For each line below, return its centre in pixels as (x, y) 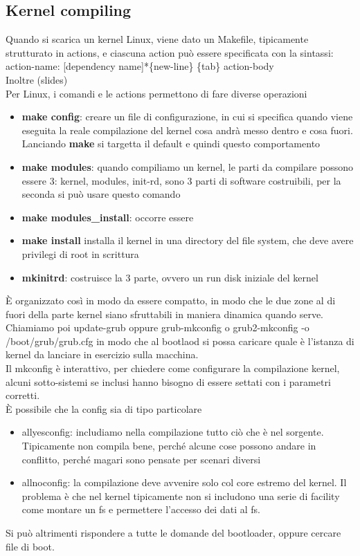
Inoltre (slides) (37, 79)
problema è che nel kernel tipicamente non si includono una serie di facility (181, 495)
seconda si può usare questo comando (101, 194)
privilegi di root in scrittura (80, 253)
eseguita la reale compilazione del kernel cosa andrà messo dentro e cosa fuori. (187, 130)
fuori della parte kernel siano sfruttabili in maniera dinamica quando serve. (165, 314)
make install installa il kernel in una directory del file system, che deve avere (188, 240)
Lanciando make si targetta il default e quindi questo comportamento (171, 143)
